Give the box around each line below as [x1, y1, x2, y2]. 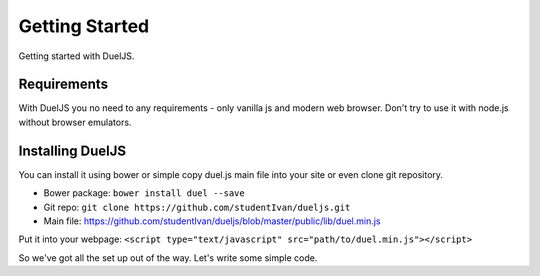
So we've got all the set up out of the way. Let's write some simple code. [18, 251, 318, 264]
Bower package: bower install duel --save [43, 187, 245, 199]
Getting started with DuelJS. [18, 50, 135, 62]
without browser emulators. [18, 116, 132, 128]
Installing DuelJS [18, 142, 127, 159]
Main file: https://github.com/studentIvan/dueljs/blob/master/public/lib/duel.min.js [43, 215, 381, 227]
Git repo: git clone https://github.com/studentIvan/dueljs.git [43, 201, 351, 213]
